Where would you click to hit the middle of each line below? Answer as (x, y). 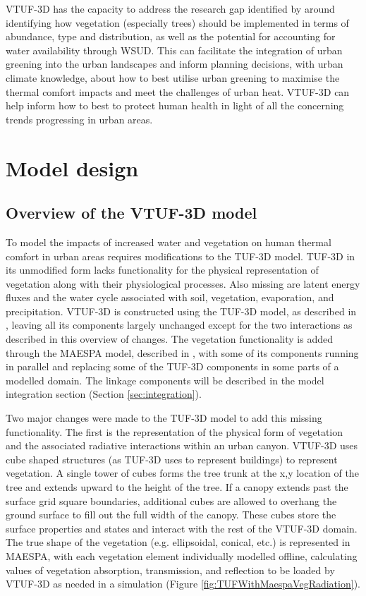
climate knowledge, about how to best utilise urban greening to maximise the (173, 77)
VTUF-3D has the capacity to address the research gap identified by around (170, 8)
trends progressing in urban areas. (79, 119)
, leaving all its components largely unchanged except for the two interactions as (179, 325)
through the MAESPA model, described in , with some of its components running (182, 352)
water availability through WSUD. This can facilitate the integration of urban (174, 50)
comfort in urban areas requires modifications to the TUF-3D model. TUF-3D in (181, 256)
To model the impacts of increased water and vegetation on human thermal (169, 242)
